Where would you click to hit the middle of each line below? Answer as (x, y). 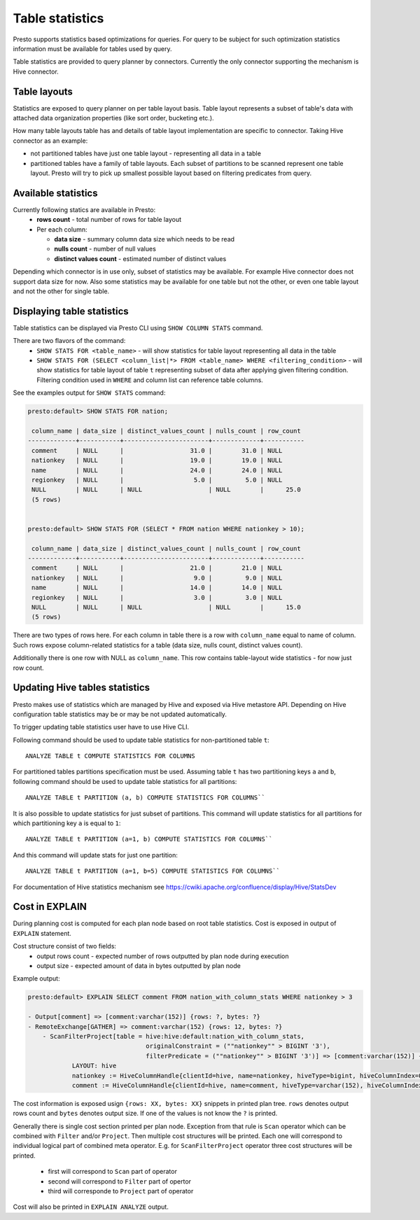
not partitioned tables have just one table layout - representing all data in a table (146, 153)
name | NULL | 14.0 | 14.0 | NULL (157, 588)
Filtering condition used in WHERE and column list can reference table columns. (150, 380)
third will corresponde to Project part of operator (121, 1191)
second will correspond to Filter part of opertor (120, 1181)
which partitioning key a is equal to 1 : (67, 823)
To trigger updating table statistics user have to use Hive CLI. (101, 727)
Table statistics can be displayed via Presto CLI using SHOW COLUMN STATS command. (138, 328)
